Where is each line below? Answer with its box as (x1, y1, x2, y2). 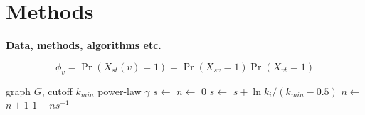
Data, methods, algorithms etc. (6, 38, 162, 53)
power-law (97, 83, 142, 98)
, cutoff (41, 83, 73, 98)
